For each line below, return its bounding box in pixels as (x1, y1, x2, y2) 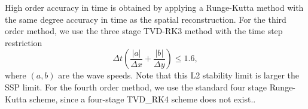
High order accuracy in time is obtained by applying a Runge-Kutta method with (5, 1, 304, 13)
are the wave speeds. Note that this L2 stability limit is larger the (58, 69, 300, 81)
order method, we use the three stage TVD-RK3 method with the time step (5, 25, 283, 37)
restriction (5, 36, 42, 49)
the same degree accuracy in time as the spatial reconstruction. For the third (5, 13, 286, 25)
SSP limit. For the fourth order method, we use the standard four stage (5, 80, 267, 93)
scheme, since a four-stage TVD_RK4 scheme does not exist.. (29, 92, 256, 105)
